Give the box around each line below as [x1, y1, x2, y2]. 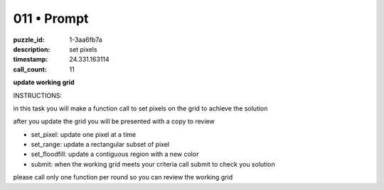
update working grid [13, 78, 75, 86]
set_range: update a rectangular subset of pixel [31, 140, 170, 149]
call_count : [13, 65, 48, 74]
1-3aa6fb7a [69, 35, 102, 44]
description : [13, 45, 50, 53]
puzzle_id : [13, 35, 45, 44]
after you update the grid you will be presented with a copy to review [13, 117, 215, 125]
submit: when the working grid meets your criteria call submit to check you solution [31, 160, 275, 168]
